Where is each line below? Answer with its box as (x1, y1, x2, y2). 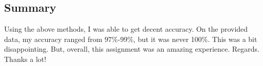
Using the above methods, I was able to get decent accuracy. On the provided (4, 24, 248, 34)
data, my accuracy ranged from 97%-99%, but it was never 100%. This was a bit (4, 33, 257, 44)
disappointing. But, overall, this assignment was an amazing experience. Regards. (4, 43, 259, 54)
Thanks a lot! (4, 53, 47, 64)
